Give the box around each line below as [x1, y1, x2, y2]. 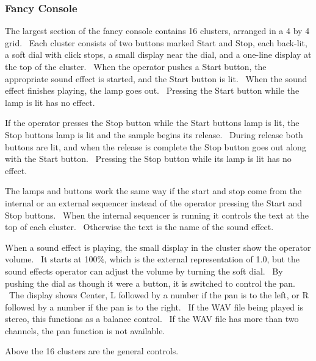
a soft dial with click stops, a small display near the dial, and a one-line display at [5, 48, 312, 61]
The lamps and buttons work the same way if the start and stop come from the [5, 184, 302, 197]
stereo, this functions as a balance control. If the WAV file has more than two [5, 312, 299, 325]
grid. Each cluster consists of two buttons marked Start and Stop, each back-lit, [5, 36, 307, 49]
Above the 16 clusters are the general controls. [5, 345, 179, 357]
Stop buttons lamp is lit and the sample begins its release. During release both [5, 128, 303, 141]
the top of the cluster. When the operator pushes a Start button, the [5, 60, 267, 72]
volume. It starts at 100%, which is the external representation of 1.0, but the [5, 253, 300, 265]
